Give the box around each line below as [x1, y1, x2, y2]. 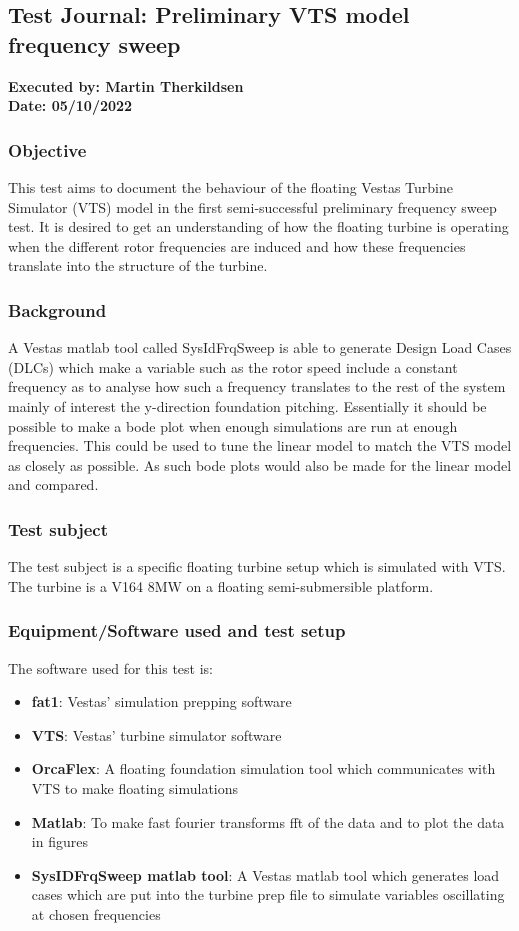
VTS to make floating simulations [31, 777, 239, 798]
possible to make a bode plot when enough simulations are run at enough [8, 415, 458, 436]
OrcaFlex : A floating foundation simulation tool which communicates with [31, 758, 496, 779]
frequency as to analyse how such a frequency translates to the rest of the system [8, 376, 506, 397]
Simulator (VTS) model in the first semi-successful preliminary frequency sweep [8, 196, 497, 217]
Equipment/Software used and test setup [8, 618, 346, 643]
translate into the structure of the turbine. [8, 255, 268, 276]
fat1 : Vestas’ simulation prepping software [31, 691, 292, 712]
